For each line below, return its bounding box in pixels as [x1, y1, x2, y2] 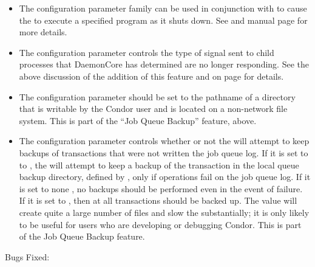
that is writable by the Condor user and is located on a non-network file [19, 102, 288, 115]
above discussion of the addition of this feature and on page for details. [19, 69, 284, 82]
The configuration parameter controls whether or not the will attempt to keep [19, 134, 310, 147]
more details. [19, 26, 67, 38]
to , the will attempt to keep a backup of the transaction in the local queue [19, 158, 299, 171]
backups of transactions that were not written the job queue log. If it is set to [19, 146, 308, 159]
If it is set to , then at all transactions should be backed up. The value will [19, 194, 297, 207]
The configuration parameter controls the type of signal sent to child [19, 46, 274, 58]
